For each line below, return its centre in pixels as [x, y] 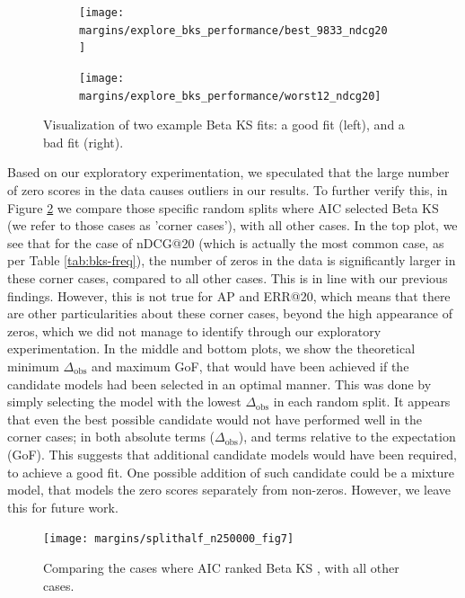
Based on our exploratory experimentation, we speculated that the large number [228, 172]
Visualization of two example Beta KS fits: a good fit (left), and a [224, 125]
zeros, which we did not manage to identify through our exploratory [194, 330]
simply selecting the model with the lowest [124, 402]
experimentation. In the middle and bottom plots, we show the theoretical [211, 348]
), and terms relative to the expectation [347, 437]
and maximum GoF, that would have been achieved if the [250, 366]
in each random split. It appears [362, 402]
